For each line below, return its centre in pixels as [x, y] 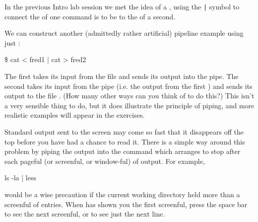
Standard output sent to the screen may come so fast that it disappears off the [124, 132]
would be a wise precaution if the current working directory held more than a [122, 194]
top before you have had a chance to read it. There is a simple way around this [125, 141]
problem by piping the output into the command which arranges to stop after [123, 151]
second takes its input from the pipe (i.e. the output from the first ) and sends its [129, 86]
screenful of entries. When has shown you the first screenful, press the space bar [126, 204]
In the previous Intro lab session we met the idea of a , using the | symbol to [122, 6]
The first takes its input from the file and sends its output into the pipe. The [122, 76]
